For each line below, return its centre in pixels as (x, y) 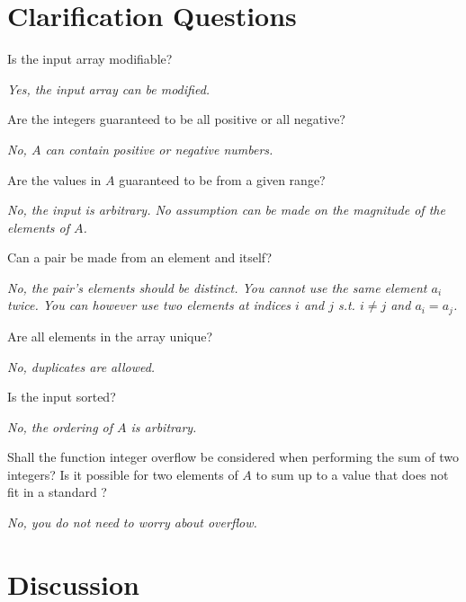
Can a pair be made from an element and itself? (140, 257)
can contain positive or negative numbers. (159, 149)
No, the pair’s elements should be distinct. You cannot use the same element (217, 287)
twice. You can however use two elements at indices (149, 305)
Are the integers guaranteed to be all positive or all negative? (176, 119)
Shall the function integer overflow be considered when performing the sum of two (233, 457)
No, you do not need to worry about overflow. (132, 522)
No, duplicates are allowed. (81, 366)
